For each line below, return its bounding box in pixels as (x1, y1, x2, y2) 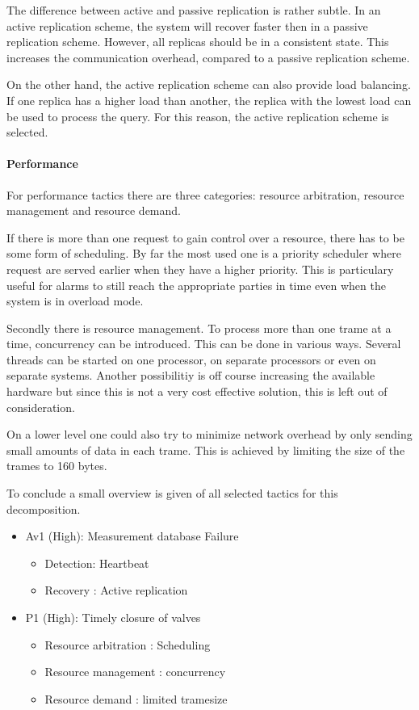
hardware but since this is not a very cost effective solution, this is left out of (6, 383, 388, 400)
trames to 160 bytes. (6, 457, 107, 474)
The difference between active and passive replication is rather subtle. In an (6, 2, 381, 18)
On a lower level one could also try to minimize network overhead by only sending (6, 426, 413, 443)
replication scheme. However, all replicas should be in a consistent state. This (6, 33, 389, 50)
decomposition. (6, 500, 81, 517)
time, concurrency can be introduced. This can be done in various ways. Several (6, 335, 401, 352)
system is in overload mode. (6, 292, 144, 309)
